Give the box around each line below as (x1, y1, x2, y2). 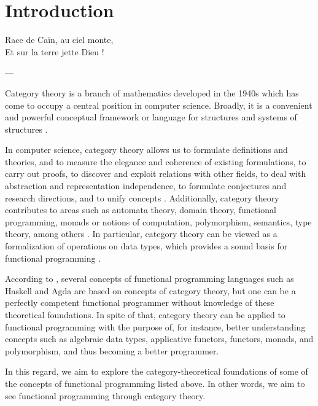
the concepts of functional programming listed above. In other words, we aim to (5, 377, 305, 389)
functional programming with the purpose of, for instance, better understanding (5, 320, 306, 333)
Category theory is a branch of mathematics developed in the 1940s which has (5, 86, 299, 99)
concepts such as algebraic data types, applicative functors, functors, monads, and (5, 332, 314, 345)
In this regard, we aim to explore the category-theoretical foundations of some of (5, 365, 308, 378)
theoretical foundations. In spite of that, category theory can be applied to (5, 308, 285, 321)
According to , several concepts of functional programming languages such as (5, 272, 294, 285)
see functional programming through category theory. (5, 389, 206, 402)
